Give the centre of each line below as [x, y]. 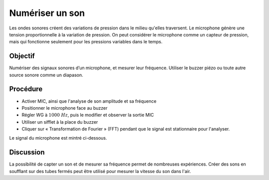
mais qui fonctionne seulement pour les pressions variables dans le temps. [86, 42]
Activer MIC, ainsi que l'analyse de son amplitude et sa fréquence [89, 101]
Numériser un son [47, 13]
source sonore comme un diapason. [46, 75]
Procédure [26, 89]
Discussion [27, 152]
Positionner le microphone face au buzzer [65, 108]
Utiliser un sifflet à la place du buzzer [60, 122]
